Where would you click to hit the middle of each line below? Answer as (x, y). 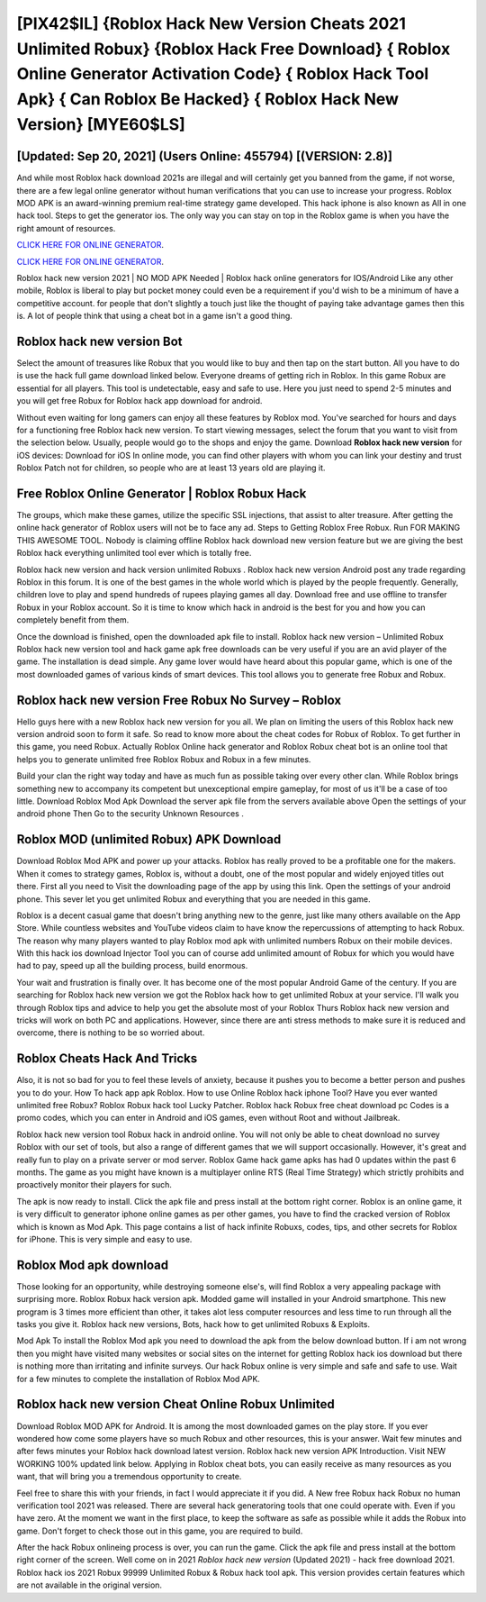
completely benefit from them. (73, 620)
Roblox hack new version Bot (99, 341)
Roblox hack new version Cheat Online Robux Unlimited (175, 1404)
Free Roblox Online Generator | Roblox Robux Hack (162, 494)
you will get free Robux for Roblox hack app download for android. (139, 401)
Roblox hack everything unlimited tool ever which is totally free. (134, 553)
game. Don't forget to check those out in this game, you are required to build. (160, 1531)
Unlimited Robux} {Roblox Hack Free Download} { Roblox (234, 49)
